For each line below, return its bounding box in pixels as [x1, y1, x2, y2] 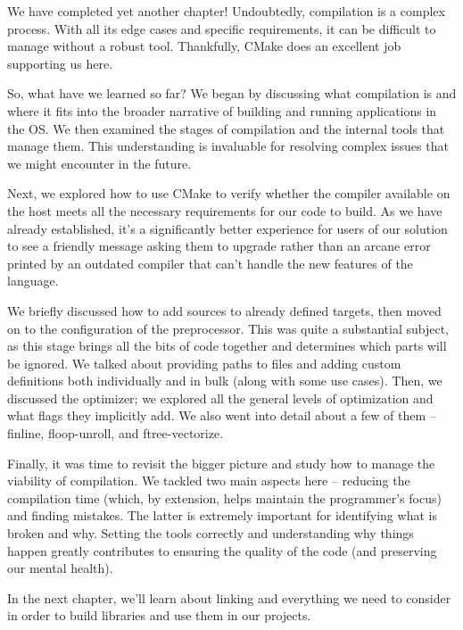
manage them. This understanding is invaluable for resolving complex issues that [7, 137, 449, 155]
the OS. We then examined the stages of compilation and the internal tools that [7, 119, 445, 137]
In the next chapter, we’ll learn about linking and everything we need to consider [7, 588, 451, 607]
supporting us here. [7, 54, 113, 72]
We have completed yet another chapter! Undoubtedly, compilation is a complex [7, 2, 445, 20]
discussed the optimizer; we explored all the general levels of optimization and [7, 388, 434, 407]
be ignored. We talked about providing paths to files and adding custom [7, 353, 401, 372]
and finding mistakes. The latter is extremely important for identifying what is [7, 506, 437, 525]
